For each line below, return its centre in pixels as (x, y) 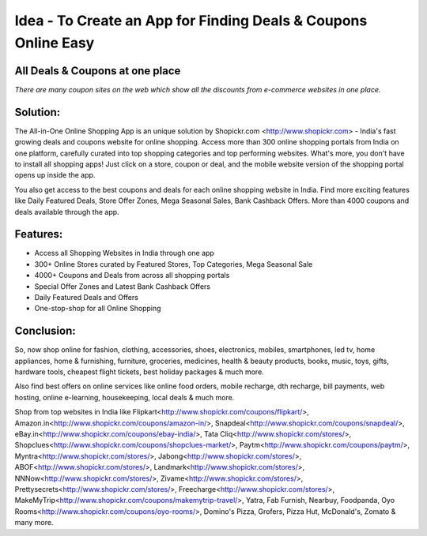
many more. (34, 523)
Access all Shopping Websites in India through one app (125, 253)
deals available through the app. (67, 212)
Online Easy (55, 43)
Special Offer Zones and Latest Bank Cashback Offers (123, 286)
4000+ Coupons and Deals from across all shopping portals (132, 275)
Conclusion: (45, 331)
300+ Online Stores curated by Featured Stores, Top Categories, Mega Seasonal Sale (174, 264)
